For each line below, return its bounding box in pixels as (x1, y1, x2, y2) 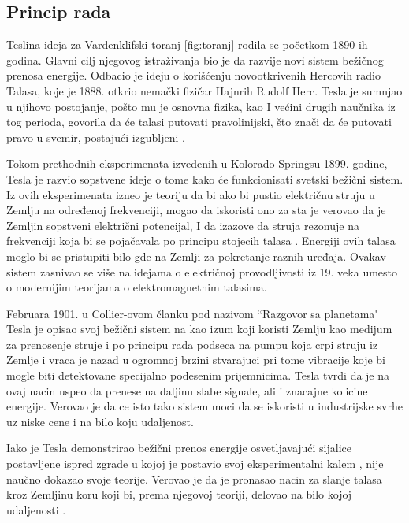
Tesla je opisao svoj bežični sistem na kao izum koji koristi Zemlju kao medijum (6, 321, 392, 337)
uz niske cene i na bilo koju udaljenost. (6, 413, 194, 429)
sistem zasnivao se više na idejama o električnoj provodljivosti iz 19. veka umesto (6, 263, 398, 280)
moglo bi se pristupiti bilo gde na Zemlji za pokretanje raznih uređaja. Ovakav (6, 247, 386, 264)
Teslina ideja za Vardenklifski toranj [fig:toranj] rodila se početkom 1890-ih (6, 36, 368, 53)
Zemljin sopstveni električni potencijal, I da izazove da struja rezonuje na (6, 217, 359, 233)
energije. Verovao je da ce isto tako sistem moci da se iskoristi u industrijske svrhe (6, 398, 403, 414)
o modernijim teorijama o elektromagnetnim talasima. (6, 279, 267, 295)
